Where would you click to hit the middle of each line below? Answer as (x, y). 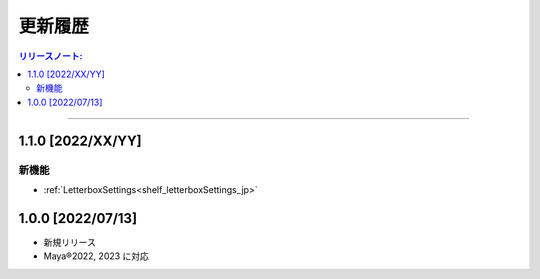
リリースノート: (50, 56)
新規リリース (70, 242)
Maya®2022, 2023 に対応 (96, 256)
